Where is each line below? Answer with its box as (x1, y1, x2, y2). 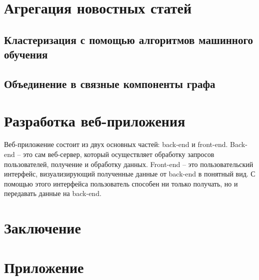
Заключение (4, 217, 81, 238)
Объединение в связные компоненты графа (4, 75, 215, 91)
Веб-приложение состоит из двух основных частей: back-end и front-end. (4, 139, 228, 149)
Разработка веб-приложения (4, 110, 185, 130)
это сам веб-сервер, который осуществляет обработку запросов (23, 149, 214, 159)
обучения (4, 46, 48, 62)
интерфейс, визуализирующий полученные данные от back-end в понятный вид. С (4, 168, 255, 179)
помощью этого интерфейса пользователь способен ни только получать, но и (4, 178, 238, 188)
